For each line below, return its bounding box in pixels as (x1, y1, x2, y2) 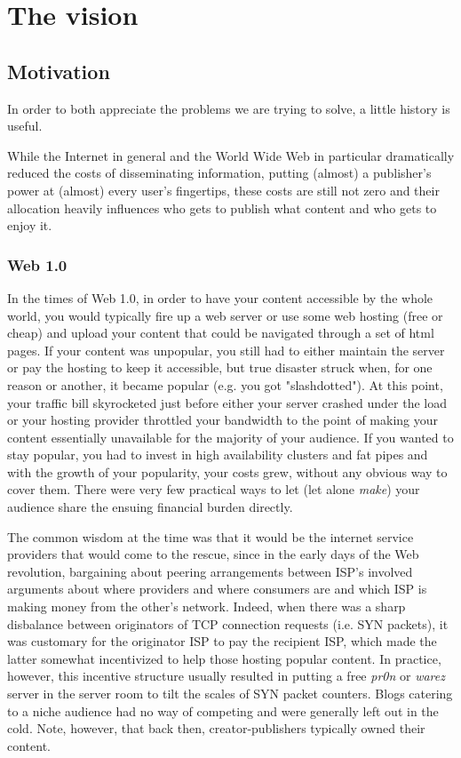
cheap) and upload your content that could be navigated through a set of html (7, 323, 434, 342)
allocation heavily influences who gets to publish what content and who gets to (7, 198, 437, 217)
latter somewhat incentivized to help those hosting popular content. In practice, (7, 649, 441, 667)
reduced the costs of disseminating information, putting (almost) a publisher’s (7, 164, 432, 182)
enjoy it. (7, 216, 52, 235)
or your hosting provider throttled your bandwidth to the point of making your (7, 411, 439, 429)
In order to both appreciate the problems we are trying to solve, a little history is (7, 99, 450, 117)
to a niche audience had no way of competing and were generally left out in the (7, 701, 439, 720)
